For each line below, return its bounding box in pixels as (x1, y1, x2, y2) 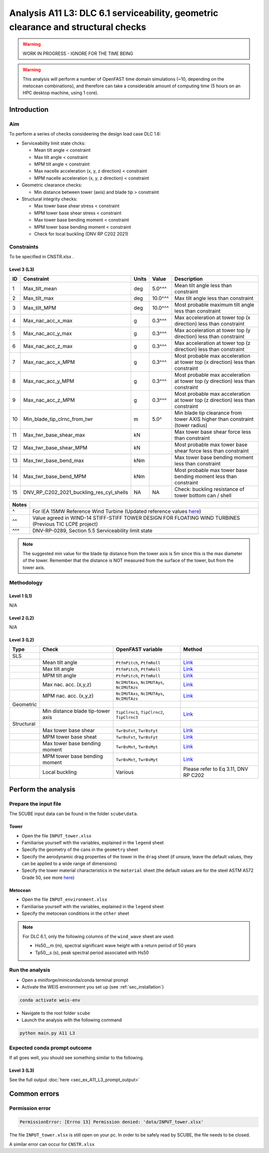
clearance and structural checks (9, 21, 146, 32)
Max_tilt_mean (23, 285, 57, 292)
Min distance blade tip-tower (42, 708, 111, 715)
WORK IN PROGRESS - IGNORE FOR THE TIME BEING (22, 50, 134, 56)
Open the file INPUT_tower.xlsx (21, 832, 92, 838)
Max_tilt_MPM (23, 305, 56, 312)
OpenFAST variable (116, 646, 163, 653)
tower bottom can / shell (174, 492, 232, 499)
